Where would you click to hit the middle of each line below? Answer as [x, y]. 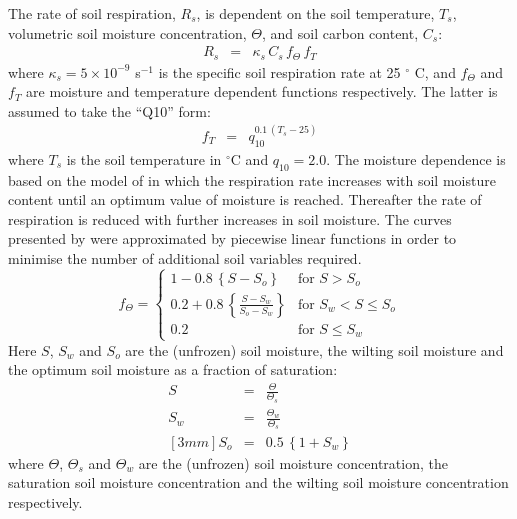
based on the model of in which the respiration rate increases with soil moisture [252, 179]
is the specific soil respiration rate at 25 [279, 71]
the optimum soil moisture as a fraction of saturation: [173, 369]
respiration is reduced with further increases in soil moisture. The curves [230, 218]
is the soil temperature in [144, 158]
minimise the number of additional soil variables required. [185, 257]
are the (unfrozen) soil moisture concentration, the [293, 462]
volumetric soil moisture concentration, [127, 32]
